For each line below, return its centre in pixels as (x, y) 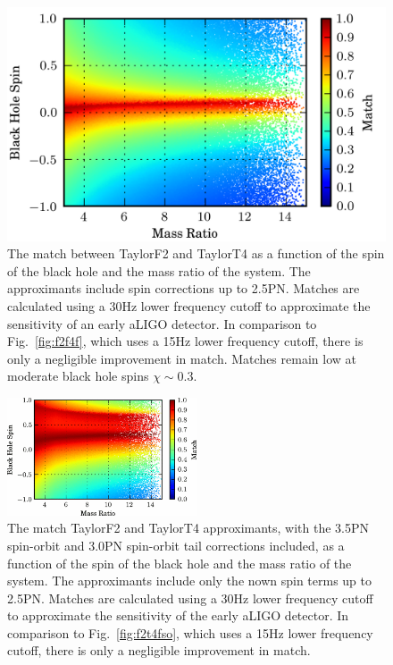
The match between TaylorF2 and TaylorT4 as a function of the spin (196, 253)
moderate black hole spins (78, 376)
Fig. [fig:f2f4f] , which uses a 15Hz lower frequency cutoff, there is (185, 341)
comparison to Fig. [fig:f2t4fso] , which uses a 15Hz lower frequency (190, 632)
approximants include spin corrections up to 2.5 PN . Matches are (184, 288)
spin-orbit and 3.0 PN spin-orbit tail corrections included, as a (176, 545)
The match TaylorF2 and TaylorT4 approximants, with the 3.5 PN (188, 528)
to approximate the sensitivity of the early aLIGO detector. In (178, 615)
